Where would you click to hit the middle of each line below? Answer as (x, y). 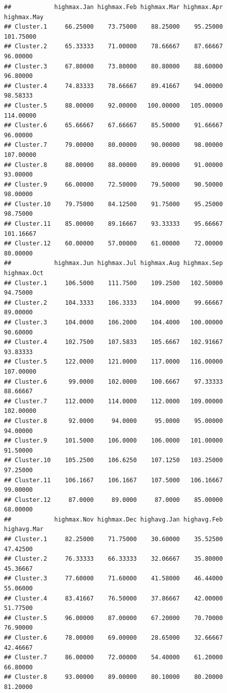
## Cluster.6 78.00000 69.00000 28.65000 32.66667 (113, 638)
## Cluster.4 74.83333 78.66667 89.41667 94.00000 (113, 86)
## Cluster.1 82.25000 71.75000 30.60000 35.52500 (113, 539)
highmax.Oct (24, 273)
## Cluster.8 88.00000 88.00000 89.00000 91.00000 (113, 165)
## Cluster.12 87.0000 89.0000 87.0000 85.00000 (113, 500)
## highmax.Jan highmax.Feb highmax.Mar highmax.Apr (113, 7)
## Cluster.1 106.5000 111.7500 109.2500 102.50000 (113, 283)
